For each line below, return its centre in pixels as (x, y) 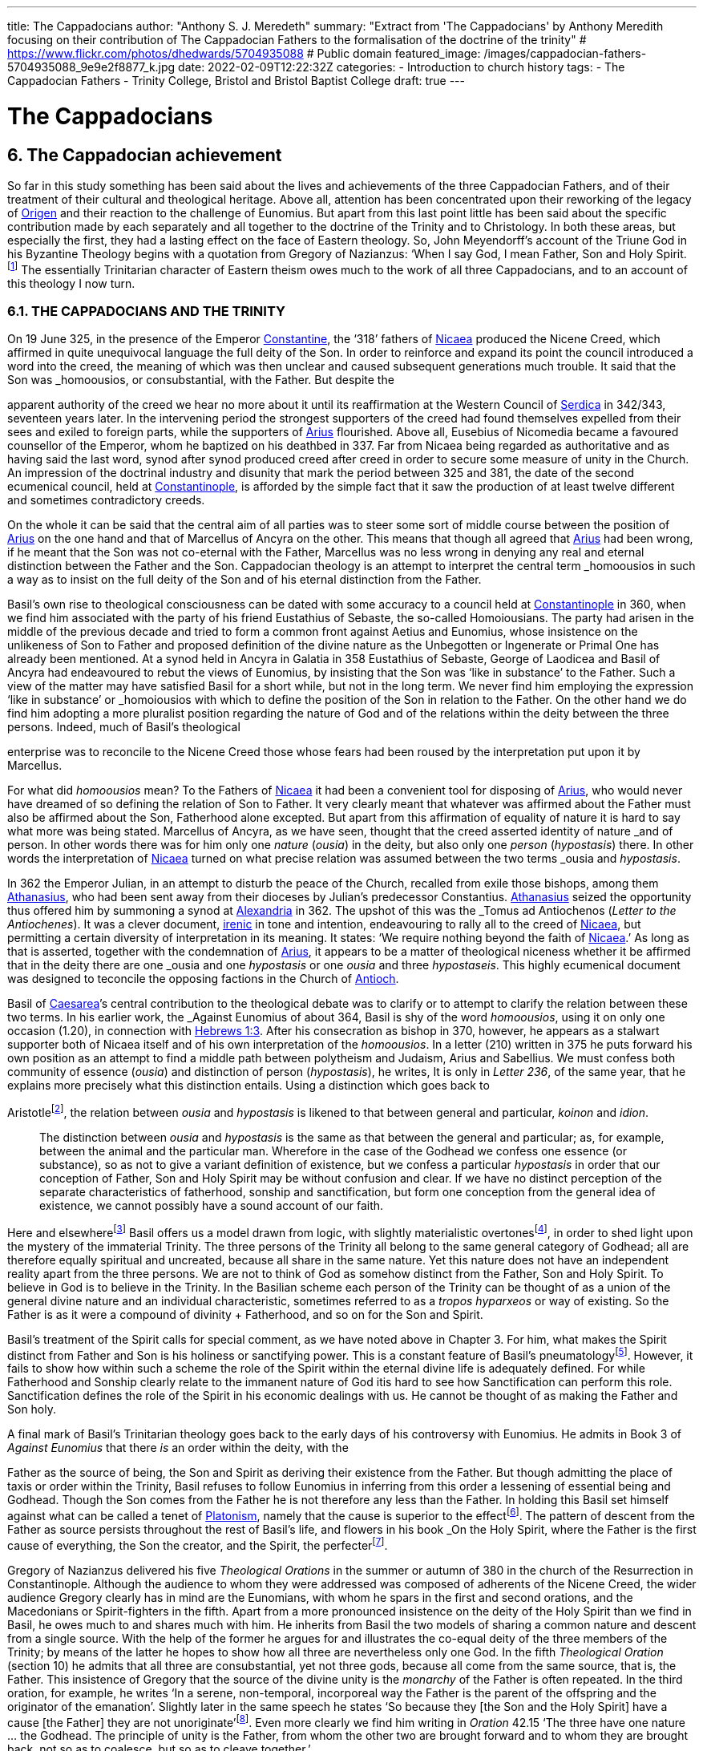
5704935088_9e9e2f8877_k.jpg (91, 67)
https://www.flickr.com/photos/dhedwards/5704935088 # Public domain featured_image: (244, 53)
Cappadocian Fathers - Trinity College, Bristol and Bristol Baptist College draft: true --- (236, 81)
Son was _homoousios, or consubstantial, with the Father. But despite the (201, 380)
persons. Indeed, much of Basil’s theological (124, 727)
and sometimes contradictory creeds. (106, 500)
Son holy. (32, 1409)
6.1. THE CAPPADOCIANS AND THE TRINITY (146, 311)
